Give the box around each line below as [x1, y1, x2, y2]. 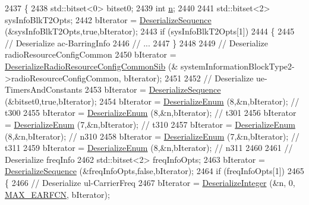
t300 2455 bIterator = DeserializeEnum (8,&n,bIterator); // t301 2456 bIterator [5, 106, 297, 119]
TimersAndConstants [5, 83, 83, 96]
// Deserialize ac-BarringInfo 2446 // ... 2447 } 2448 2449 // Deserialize [5, 36, 269, 49]
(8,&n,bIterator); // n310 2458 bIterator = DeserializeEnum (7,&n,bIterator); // [5, 130, 299, 142]
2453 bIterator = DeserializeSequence [84, 83, 221, 96]
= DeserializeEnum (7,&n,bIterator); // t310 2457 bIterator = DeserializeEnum [5, 118, 295, 130]
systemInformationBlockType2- [180, 59, 295, 72]
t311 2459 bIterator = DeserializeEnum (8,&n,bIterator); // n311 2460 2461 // [5, 141, 293, 154]
